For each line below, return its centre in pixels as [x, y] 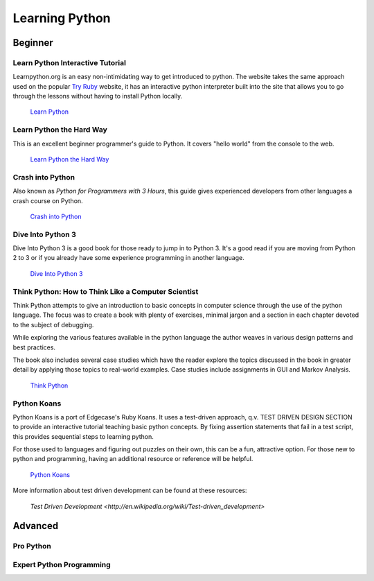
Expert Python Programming [62, 564]
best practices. [34, 347]
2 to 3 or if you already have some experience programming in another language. [129, 258]
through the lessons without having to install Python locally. [98, 96]
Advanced [36, 526]
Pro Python [32, 546]
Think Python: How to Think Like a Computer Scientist [106, 291]
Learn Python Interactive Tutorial [69, 62]
